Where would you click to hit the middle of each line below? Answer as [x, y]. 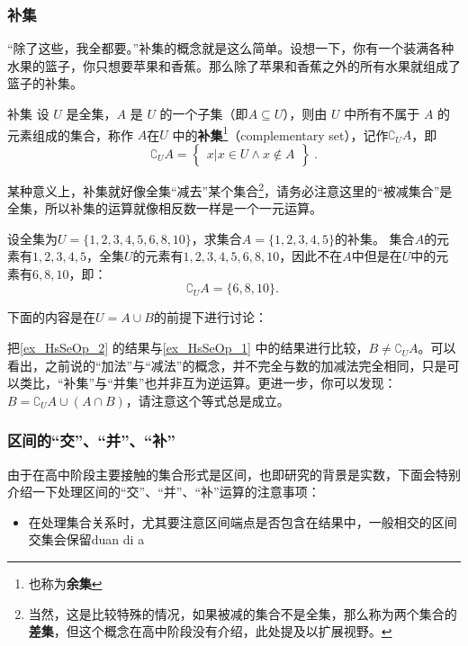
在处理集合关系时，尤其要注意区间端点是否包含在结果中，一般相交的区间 [243, 521]
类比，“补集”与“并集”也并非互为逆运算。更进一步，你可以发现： [208, 383]
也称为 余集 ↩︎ [65, 583]
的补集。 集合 [374, 238]
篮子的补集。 [45, 83]
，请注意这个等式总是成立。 [207, 400]
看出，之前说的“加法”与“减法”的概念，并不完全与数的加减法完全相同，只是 [227, 365]
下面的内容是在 [51, 317]
